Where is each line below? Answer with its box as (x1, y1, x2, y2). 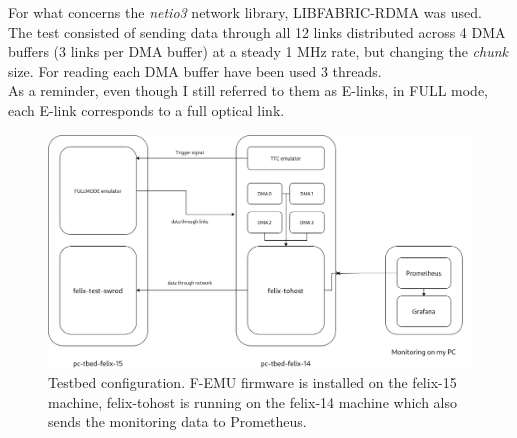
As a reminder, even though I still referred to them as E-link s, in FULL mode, (8, 80, 489, 101)
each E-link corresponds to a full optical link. (8, 99, 285, 120)
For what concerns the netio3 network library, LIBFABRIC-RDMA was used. (8, 2, 482, 22)
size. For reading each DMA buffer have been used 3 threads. (8, 60, 382, 81)
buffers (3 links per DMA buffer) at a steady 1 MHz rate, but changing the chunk (8, 41, 508, 62)
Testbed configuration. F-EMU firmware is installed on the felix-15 (48, 372, 457, 393)
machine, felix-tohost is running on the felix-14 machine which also (48, 391, 457, 412)
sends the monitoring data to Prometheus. (48, 411, 307, 432)
